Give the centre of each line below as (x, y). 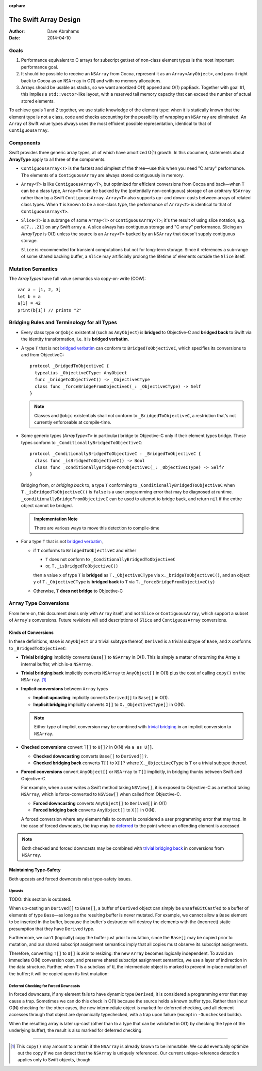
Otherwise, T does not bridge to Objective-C (78, 591)
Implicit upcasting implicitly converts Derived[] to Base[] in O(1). (101, 698)
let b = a (29, 296)
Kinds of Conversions (31, 632)
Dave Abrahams (63, 31)
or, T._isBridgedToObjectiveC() (82, 566)
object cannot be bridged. (47, 505)
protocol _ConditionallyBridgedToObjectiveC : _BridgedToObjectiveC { (115, 454)
